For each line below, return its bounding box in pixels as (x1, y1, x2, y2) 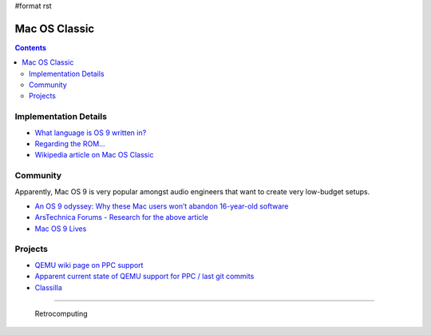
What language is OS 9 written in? (34, 128, 147, 138)
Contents (14, 42, 47, 52)
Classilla (34, 282, 63, 292)
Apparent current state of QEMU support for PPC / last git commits (34, 272, 255, 281)
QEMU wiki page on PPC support (34, 260, 144, 269)
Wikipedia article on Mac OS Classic (34, 150, 154, 160)
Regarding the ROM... (34, 139, 105, 148)
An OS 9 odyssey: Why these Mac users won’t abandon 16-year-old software (34, 201, 289, 211)
